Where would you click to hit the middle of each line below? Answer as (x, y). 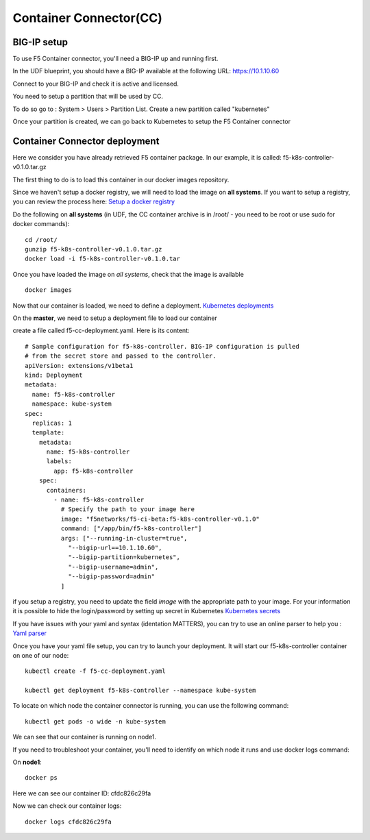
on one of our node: (41, 655)
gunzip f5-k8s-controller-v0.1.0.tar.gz (94, 249)
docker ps (41, 778)
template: (48, 433)
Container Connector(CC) (87, 18)
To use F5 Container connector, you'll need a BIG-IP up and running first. (115, 59)
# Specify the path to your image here (128, 509)
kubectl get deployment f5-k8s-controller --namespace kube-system (140, 691)
